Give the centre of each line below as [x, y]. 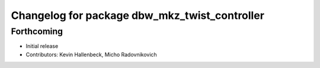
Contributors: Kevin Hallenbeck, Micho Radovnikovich [91, 54]
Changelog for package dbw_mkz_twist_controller [138, 15]
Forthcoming [37, 31]
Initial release [42, 46]
